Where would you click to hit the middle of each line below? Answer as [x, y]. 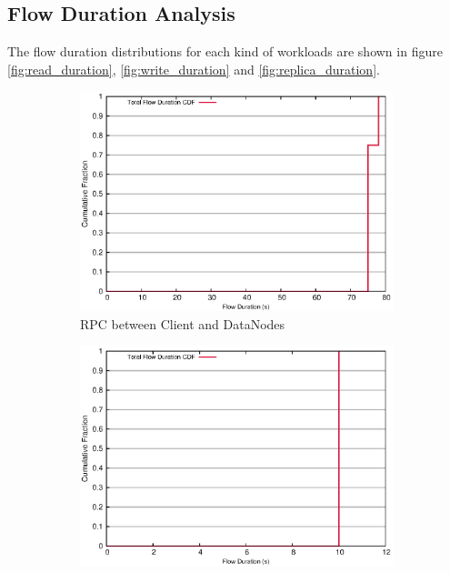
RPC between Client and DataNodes [183, 323]
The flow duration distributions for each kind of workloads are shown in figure [225, 51]
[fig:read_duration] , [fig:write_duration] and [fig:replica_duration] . [194, 69]
